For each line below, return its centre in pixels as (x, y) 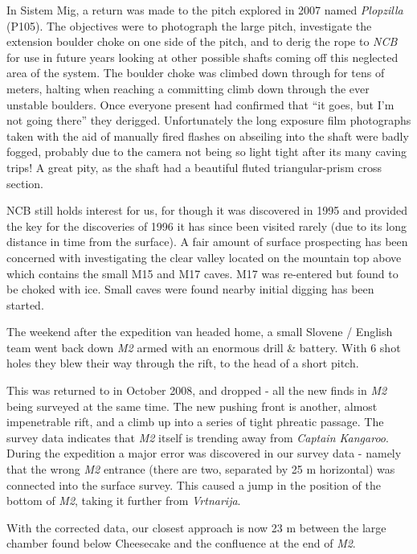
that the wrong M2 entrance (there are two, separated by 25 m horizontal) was (201, 469)
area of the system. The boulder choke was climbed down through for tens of (196, 73)
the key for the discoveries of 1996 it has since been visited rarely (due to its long (206, 226)
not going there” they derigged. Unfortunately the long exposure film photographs (209, 120)
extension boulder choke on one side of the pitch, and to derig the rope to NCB (202, 41)
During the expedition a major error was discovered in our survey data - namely (204, 453)
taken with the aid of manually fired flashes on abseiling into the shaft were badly (208, 135)
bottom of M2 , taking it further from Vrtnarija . (124, 501)
